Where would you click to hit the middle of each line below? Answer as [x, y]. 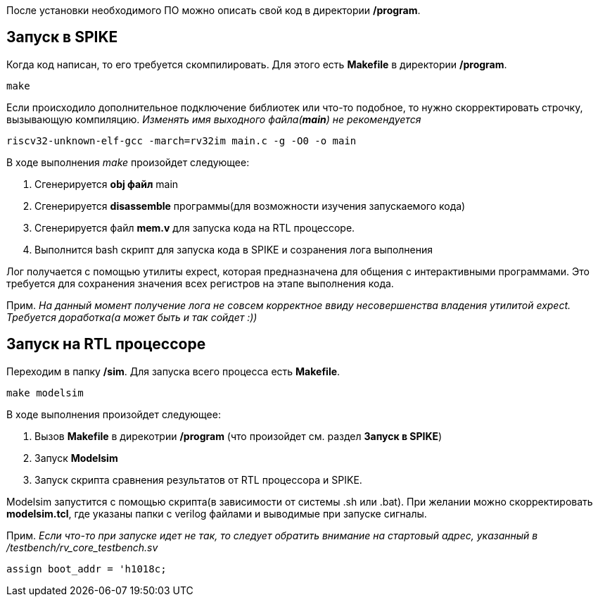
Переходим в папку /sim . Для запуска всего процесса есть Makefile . [173, 371]
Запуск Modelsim [76, 458]
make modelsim [45, 393]
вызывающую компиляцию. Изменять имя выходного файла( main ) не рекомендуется [214, 119]
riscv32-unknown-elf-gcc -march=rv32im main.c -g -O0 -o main [182, 140]
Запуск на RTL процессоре [106, 344]
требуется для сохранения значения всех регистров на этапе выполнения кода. [200, 283]
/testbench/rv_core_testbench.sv [82, 547]
